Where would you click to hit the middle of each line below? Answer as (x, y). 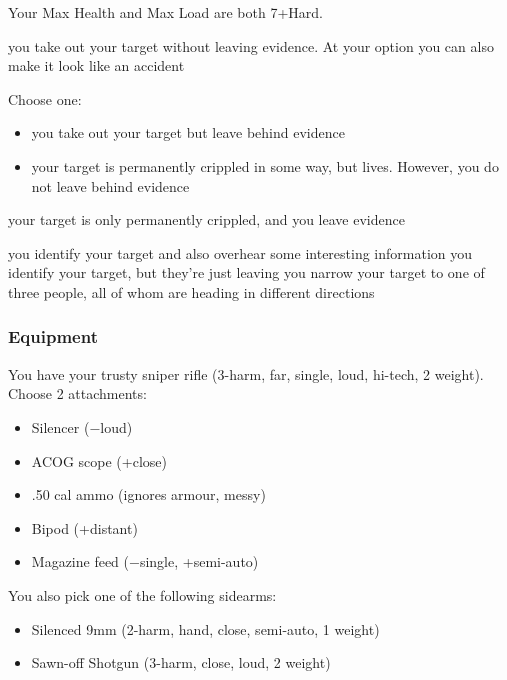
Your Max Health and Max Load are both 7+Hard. (165, 12)
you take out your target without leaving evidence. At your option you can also (251, 45)
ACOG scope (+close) (99, 460)
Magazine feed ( (80, 561)
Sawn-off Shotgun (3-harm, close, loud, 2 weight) (181, 662)
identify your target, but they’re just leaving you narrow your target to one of (246, 272)
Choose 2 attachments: (77, 393)
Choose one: (45, 98)
